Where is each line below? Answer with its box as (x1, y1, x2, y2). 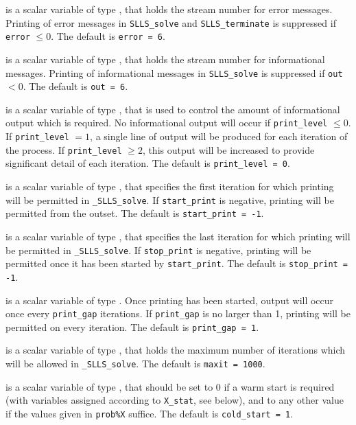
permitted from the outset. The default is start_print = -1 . (5, 206, 264, 220)
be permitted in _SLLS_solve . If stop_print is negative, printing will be (5, 242, 311, 257)
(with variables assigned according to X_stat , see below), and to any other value (5, 393, 344, 407)
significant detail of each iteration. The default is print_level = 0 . (5, 156, 290, 170)
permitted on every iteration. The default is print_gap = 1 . (5, 319, 259, 334)
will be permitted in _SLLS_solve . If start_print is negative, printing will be (5, 192, 334, 207)
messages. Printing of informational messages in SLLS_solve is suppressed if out (5, 65, 343, 80)
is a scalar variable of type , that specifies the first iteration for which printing (5, 179, 334, 194)
